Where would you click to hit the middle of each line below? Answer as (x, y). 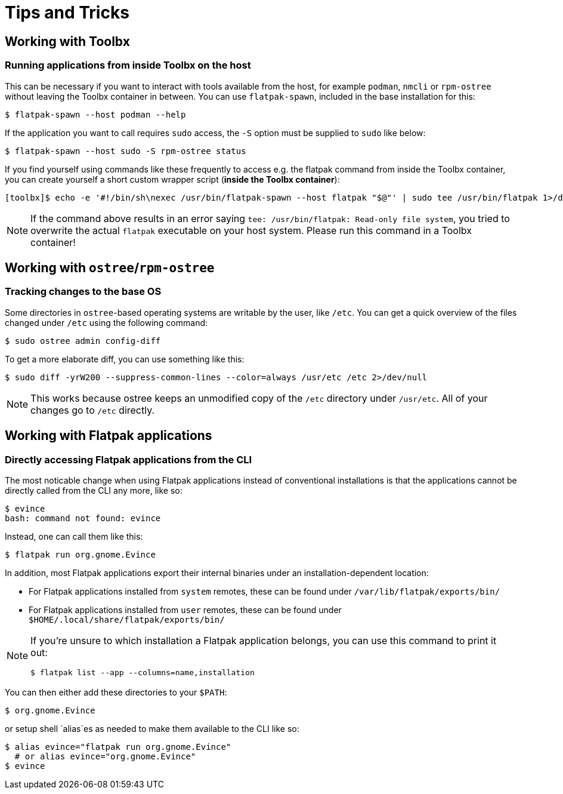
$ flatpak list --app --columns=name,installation (143, 672)
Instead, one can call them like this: (74, 536)
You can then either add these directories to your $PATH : (116, 692)
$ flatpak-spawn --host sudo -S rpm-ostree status (126, 151)
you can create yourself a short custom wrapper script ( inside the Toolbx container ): (172, 179)
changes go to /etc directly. (93, 410)
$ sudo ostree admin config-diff (83, 341)
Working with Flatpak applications (109, 436)
